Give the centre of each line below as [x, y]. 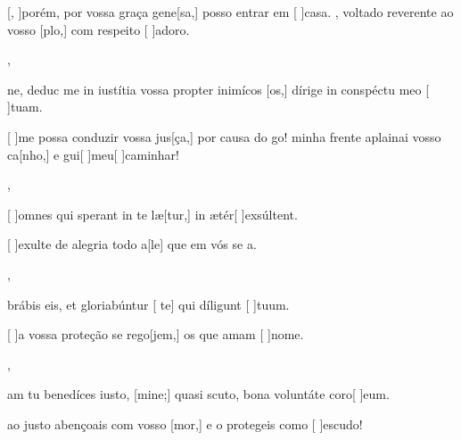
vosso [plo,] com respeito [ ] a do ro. [99, 29]
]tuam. [25, 107]
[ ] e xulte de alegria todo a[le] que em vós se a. [132, 244]
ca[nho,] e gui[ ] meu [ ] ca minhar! [93, 154]
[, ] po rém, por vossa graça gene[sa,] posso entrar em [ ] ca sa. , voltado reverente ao [230, 12]
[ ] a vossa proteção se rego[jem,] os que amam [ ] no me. [156, 334]
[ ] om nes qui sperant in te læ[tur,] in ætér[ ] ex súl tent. [152, 214]
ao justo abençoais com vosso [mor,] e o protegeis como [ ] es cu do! [185, 423]
